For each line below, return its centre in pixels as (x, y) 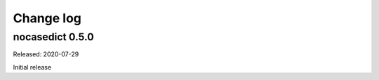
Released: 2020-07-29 (46, 54)
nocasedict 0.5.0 (53, 37)
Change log (47, 18)
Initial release (32, 67)
